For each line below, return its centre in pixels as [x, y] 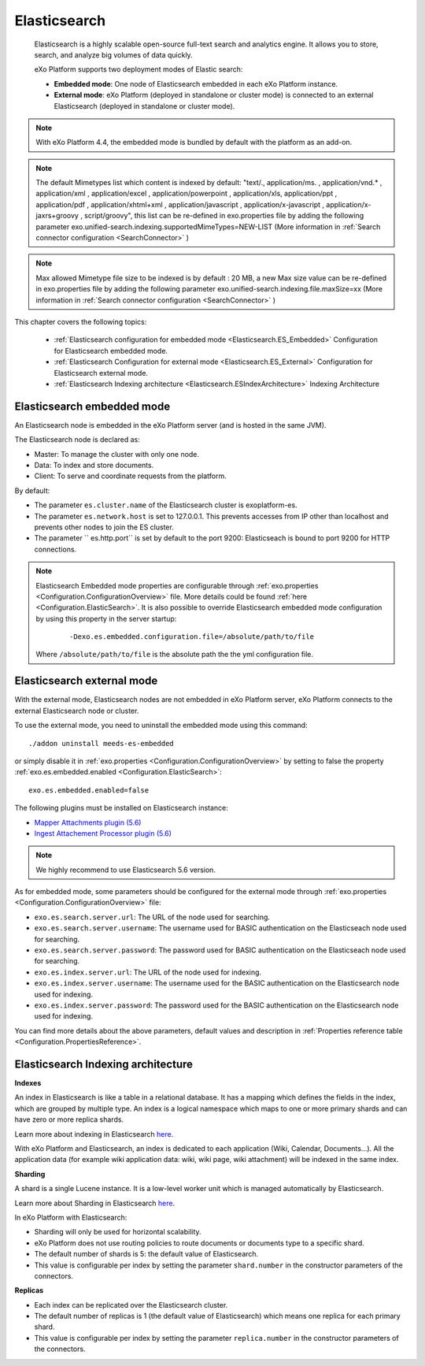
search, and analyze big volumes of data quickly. [113, 54]
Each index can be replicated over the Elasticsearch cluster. [131, 1305]
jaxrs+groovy [57, 216]
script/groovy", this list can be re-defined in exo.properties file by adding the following [224, 216]
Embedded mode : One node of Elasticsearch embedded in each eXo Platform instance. [196, 84]
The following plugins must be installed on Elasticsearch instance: [121, 808]
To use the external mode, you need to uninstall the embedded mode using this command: [161, 726]
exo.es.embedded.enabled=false [89, 790]
